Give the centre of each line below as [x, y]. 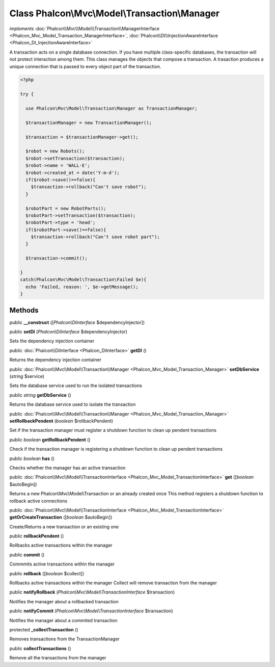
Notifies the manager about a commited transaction [63, 620]
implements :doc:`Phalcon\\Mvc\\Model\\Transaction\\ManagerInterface [85, 29]
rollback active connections [38, 501]
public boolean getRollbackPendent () [50, 440]
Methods [24, 310]
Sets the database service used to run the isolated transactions [76, 386]
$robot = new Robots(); [55, 151]
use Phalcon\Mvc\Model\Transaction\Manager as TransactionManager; [112, 109]
